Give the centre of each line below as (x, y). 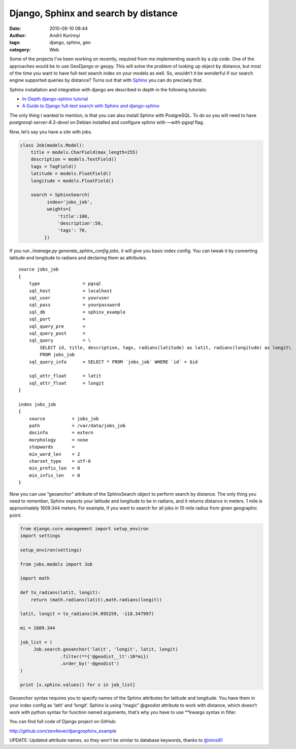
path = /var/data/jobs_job (77, 426)
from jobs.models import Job (56, 564)
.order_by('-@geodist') (90, 664)
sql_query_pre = (57, 326)
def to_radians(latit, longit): (60, 593)
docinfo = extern (61, 433)
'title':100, (74, 216)
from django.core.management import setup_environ (85, 529)
